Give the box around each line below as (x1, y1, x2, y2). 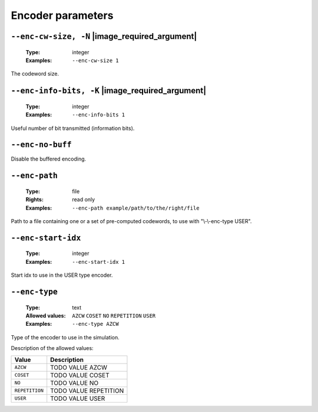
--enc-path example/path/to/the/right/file (72, 204, 200, 211)
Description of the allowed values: (11, 345, 94, 352)
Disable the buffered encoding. (11, 155, 87, 162)
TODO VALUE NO (50, 378, 99, 387)
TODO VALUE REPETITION (50, 387, 124, 395)
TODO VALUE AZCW (50, 363, 107, 371)
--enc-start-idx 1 (72, 259, 125, 265)
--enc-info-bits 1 (72, 112, 125, 118)
